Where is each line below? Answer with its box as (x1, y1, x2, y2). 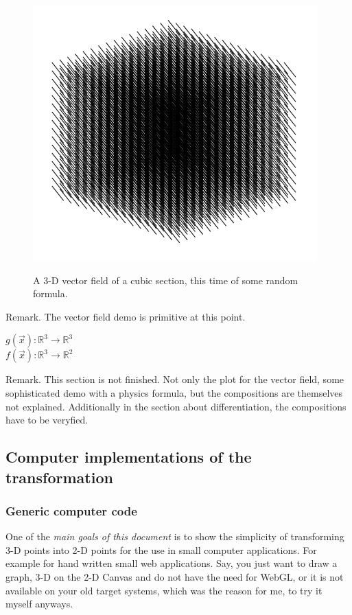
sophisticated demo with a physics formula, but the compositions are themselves (5, 385, 343, 399)
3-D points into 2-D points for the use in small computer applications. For (5, 542, 317, 557)
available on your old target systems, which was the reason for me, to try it (5, 583, 322, 597)
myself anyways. (5, 596, 73, 611)
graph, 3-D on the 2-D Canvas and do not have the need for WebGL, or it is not (5, 569, 344, 583)
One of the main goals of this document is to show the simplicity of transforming (5, 529, 344, 544)
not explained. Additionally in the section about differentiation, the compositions (5, 399, 347, 413)
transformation (5, 466, 113, 487)
